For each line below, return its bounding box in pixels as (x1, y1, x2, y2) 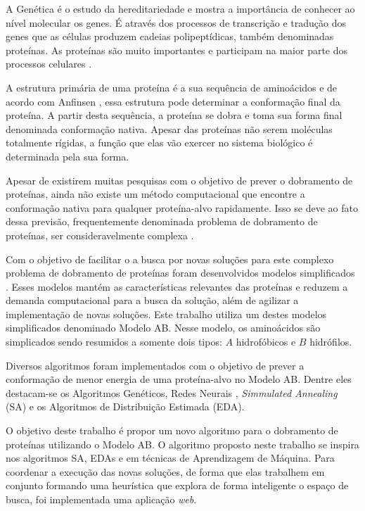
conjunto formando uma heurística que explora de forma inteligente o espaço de (6, 478, 349, 493)
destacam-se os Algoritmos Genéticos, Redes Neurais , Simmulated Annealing (6, 385, 338, 400)
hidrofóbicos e (236, 334, 296, 349)
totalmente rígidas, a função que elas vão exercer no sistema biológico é (6, 135, 313, 150)
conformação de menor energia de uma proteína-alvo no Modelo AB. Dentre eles (6, 372, 352, 386)
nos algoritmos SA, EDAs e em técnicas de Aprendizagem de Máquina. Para (6, 450, 335, 465)
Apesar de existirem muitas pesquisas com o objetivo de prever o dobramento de (6, 172, 353, 187)
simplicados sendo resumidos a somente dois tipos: (6, 334, 222, 349)
